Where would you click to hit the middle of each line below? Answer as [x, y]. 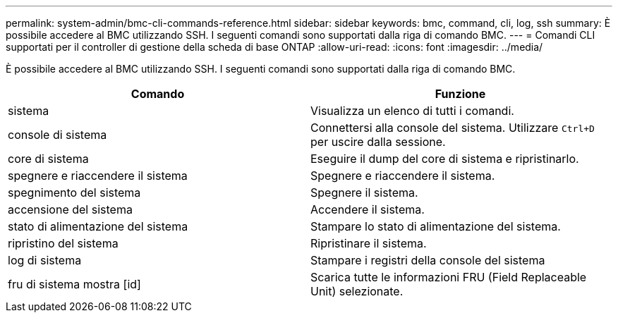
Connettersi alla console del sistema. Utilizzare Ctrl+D [453, 128]
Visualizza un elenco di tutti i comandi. [412, 111]
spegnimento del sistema [74, 192]
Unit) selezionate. [357, 291]
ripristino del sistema [63, 243]
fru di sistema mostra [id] [74, 284]
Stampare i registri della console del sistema [428, 260]
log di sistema [45, 260]
